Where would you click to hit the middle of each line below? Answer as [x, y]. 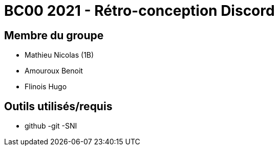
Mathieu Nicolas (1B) [59, 55]
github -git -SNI [51, 126]
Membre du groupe [54, 35]
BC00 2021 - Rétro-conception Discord [140, 11]
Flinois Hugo [46, 87]
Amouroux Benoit [54, 71]
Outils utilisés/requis [58, 106]
